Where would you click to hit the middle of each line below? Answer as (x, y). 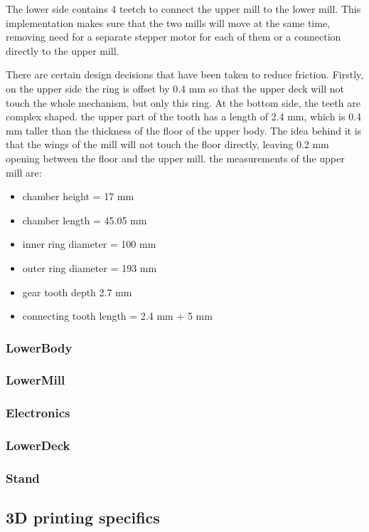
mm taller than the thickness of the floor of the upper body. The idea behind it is (184, 130)
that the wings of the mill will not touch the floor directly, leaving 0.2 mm (167, 144)
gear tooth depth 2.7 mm (77, 292)
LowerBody (39, 347)
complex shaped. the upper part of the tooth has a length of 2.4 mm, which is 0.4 (184, 116)
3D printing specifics (83, 517)
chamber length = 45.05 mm (85, 220)
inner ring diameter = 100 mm (89, 244)
